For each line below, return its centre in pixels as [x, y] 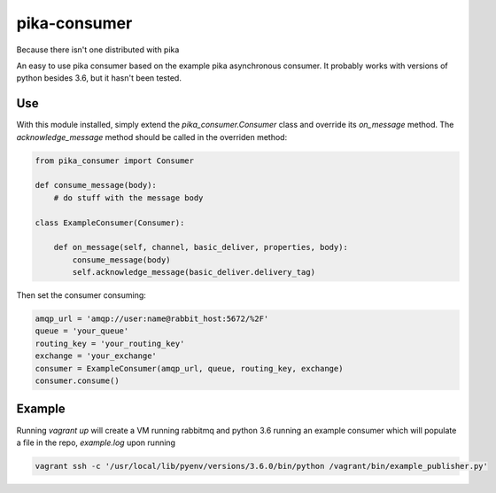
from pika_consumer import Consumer [115, 160]
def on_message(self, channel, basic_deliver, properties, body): [201, 247]
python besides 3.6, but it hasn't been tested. [99, 78]
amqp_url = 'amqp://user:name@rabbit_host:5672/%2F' [152, 319]
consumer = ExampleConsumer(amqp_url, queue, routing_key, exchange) [189, 368]
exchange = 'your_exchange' [96, 356]
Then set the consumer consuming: [81, 295]
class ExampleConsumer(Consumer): [110, 223]
